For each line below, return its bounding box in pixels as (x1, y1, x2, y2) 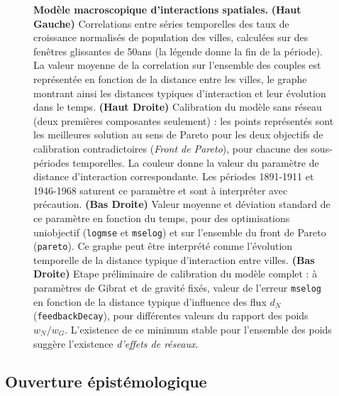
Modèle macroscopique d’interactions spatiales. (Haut (33, 2, 301, 16)
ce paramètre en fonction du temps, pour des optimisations (33, 210, 290, 225)
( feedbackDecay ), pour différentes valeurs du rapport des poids (33, 308, 309, 323)
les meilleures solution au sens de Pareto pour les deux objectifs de (33, 127, 323, 142)
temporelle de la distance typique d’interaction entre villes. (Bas (33, 252, 315, 267)
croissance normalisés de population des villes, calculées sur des (33, 30, 309, 45)
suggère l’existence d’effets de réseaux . (33, 336, 199, 351)
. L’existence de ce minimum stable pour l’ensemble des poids (65, 321, 332, 336)
